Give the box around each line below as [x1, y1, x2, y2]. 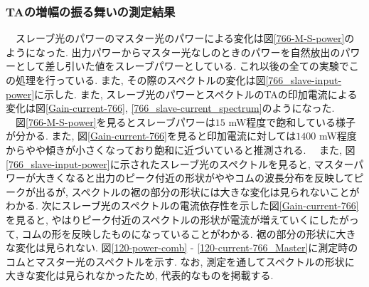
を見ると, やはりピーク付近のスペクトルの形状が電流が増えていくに [6, 212, 319, 226]
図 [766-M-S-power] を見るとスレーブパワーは [15, 114, 215, 129]
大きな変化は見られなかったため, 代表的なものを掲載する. [6, 268, 274, 283]
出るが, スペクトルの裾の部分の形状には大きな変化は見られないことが [35, 184, 360, 199]
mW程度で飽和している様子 [228, 114, 355, 129]
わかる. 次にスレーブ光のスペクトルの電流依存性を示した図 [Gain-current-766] [6, 198, 359, 213]
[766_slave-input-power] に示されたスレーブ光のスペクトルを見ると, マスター [6, 156, 354, 171]
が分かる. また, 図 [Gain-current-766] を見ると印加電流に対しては [6, 128, 296, 143]
